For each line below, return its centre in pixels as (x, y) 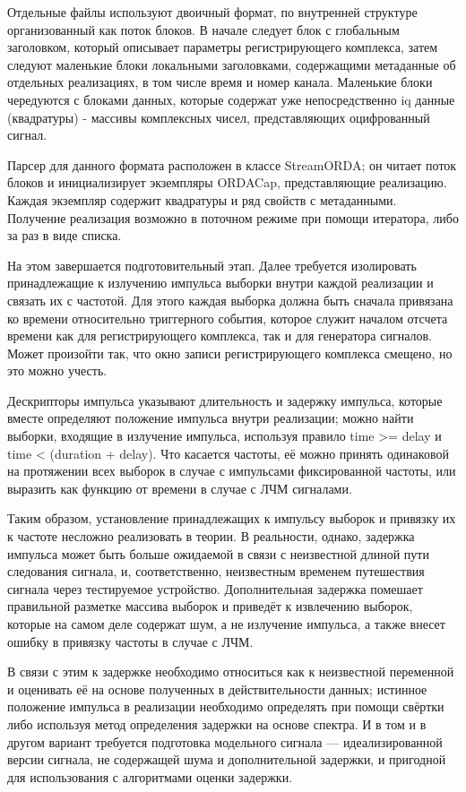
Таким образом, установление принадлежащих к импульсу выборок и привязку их (232, 518)
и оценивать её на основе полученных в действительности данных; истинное (217, 689)
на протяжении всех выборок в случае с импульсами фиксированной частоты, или (232, 471)
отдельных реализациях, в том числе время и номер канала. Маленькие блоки (220, 82)
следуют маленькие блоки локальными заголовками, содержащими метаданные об (232, 64)
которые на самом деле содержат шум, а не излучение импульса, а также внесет (226, 624)
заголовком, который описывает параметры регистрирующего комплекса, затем (223, 47)
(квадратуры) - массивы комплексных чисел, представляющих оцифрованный (219, 117)
